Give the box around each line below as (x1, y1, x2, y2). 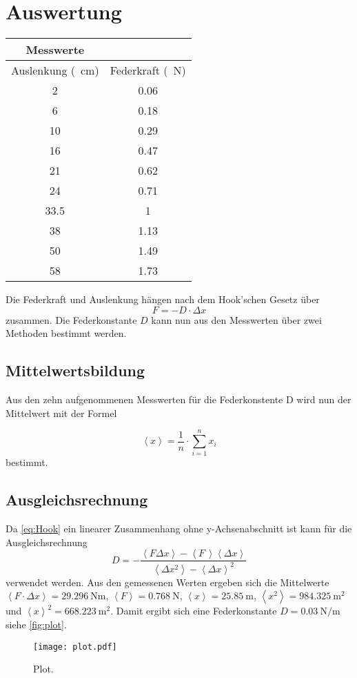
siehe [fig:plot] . (6, 617, 67, 631)
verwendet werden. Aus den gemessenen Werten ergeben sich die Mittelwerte (6, 574, 329, 589)
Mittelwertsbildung (6, 360, 145, 381)
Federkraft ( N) (110, 62, 186, 79)
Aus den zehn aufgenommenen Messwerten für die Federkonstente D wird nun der (6, 392, 351, 407)
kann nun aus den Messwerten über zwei (151, 312, 322, 327)
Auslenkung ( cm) (11, 62, 99, 79)
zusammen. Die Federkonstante (6, 312, 137, 327)
